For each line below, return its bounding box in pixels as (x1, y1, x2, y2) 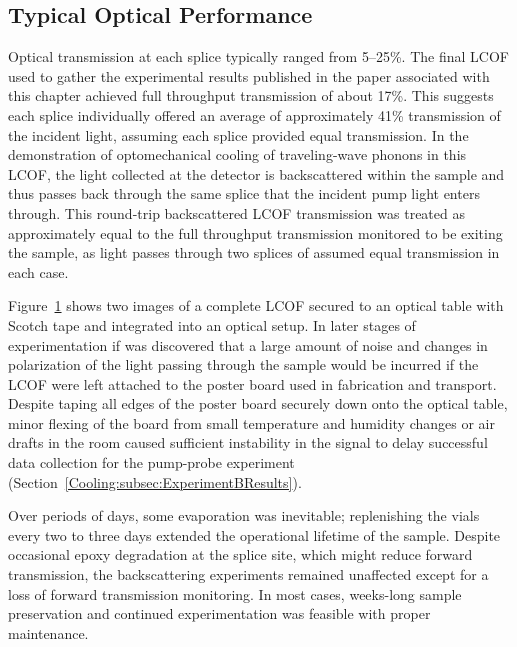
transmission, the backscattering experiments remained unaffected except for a (8, 564, 489, 585)
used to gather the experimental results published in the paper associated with (8, 65, 490, 86)
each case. (8, 261, 69, 282)
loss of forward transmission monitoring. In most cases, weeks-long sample (8, 583, 462, 604)
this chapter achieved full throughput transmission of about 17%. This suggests (8, 85, 494, 106)
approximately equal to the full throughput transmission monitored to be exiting (8, 222, 503, 243)
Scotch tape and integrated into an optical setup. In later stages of (8, 314, 416, 335)
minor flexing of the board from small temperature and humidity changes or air (8, 412, 495, 433)
